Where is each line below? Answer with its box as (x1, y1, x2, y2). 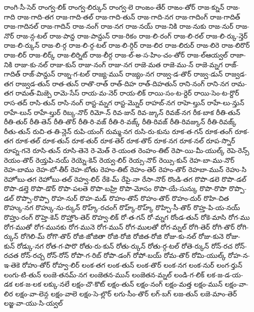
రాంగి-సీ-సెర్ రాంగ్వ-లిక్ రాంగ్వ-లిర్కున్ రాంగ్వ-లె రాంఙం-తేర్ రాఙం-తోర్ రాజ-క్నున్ (4, 2, 224, 12)
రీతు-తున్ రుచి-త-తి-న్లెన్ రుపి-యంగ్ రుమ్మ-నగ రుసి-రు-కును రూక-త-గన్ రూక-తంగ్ (4, 126, 233, 136)
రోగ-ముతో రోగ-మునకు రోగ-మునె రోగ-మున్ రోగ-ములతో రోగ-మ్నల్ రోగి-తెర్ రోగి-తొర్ (4, 221, 235, 232)
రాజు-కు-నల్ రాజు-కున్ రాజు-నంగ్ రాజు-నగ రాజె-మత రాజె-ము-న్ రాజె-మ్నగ (14, 59, 223, 69)
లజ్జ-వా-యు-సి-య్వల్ (4, 298, 63, 308)
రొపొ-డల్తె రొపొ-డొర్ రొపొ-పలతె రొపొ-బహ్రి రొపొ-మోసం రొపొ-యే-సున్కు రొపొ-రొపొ (4, 183, 227, 194)
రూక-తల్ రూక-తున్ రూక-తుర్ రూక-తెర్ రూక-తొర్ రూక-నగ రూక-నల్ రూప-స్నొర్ (15, 136, 235, 146)
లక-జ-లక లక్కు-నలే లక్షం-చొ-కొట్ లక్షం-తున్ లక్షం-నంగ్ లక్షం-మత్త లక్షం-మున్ (15, 279, 223, 289)
